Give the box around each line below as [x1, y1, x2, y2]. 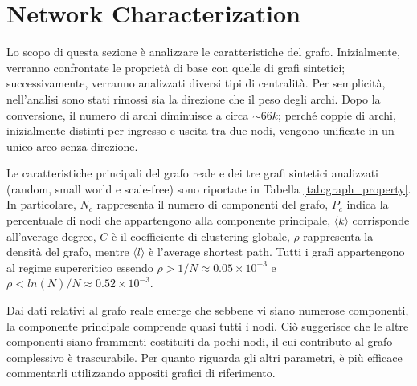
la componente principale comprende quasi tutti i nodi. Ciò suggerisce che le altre [6, 317, 409, 334]
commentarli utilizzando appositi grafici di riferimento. [6, 364, 276, 381]
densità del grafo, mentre [6, 243, 129, 260]
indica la [346, 196, 389, 213]
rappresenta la [303, 227, 374, 244]
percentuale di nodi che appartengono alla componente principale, [6, 212, 331, 229]
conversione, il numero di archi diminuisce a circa [6, 106, 249, 123]
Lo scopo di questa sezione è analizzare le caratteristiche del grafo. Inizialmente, [6, 43, 400, 60]
